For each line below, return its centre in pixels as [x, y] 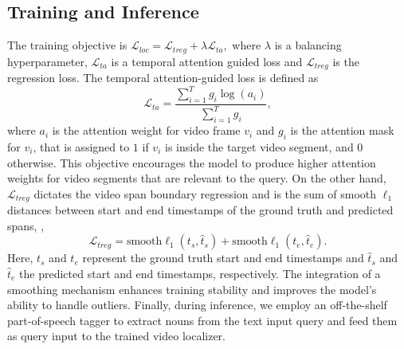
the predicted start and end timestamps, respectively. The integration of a [200, 273]
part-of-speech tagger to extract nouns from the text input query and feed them [202, 320]
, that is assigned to [81, 146]
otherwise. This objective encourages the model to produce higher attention [192, 162]
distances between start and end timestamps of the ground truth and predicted [200, 210]
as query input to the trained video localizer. [116, 336]
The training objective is [67, 45]
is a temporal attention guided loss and [207, 61]
